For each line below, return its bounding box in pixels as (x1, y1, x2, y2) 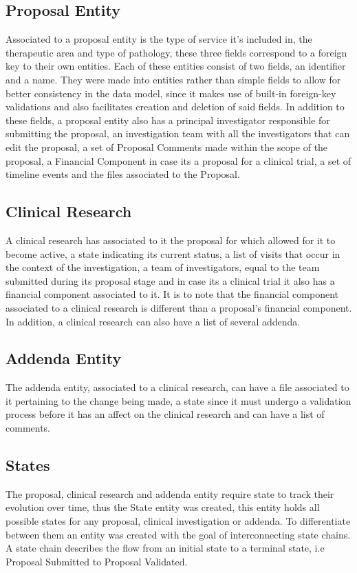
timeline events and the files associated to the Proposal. (6, 167, 240, 181)
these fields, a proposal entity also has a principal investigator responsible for (6, 112, 330, 127)
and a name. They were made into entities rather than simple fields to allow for (6, 72, 341, 86)
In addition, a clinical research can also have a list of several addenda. (6, 314, 301, 328)
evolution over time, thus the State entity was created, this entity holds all (6, 500, 320, 514)
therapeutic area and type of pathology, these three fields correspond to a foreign (6, 45, 347, 59)
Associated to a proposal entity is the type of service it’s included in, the (6, 32, 312, 46)
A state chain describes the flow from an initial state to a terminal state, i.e (6, 541, 325, 555)
